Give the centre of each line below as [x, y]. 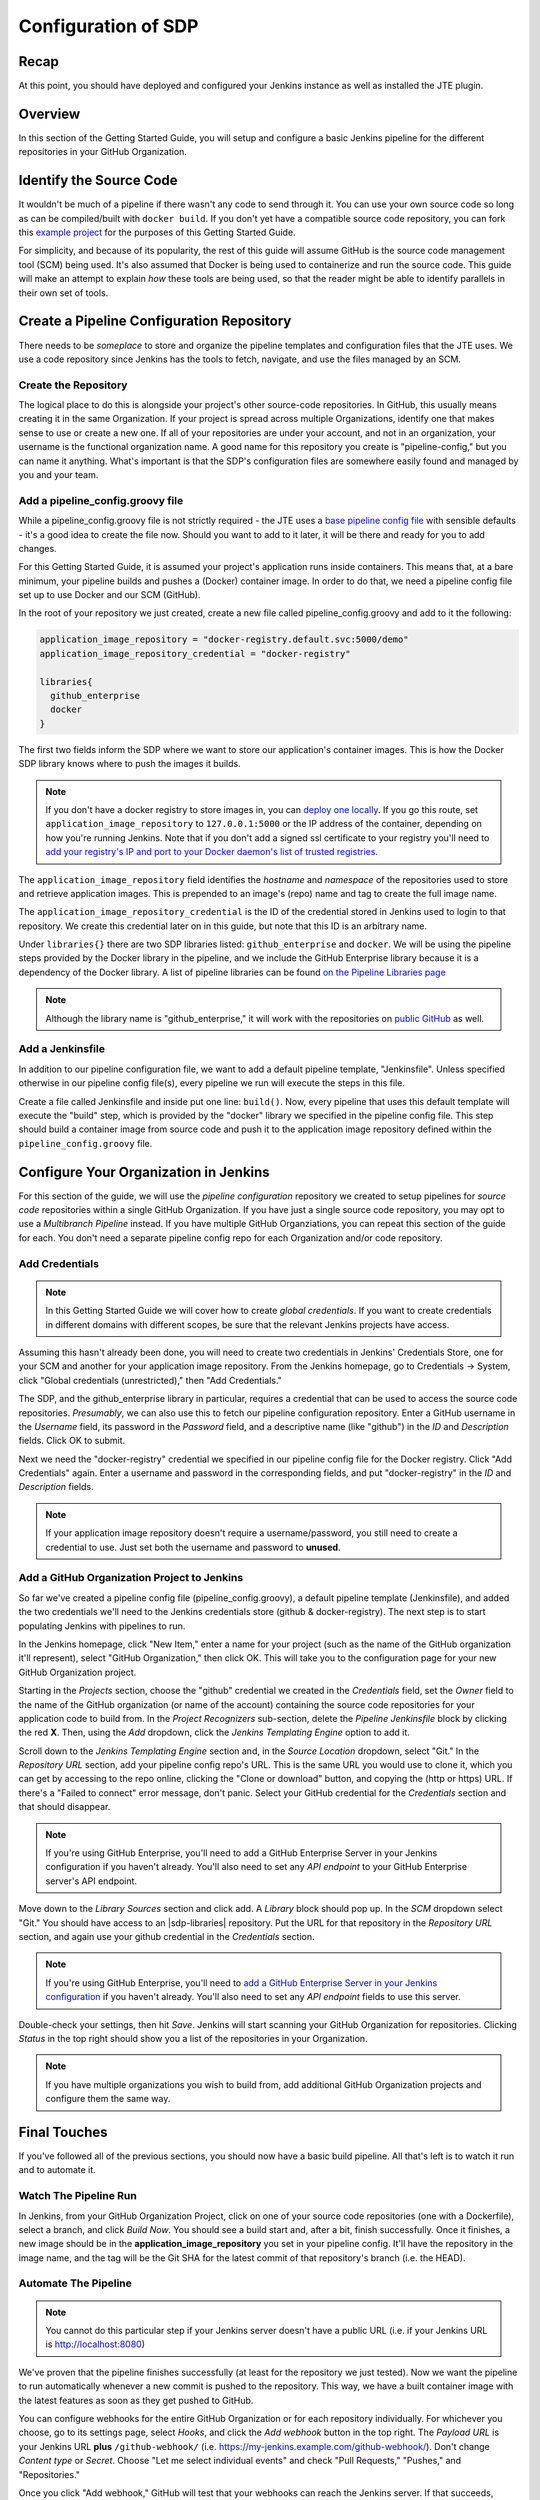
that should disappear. [64, 1807]
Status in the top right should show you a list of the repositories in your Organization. [193, 2038]
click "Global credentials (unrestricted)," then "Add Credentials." [150, 1380]
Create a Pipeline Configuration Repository [155, 321]
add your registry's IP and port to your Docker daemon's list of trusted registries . [212, 852]
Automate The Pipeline [75, 2283]
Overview [49, 113]
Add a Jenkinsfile [61, 1049]
